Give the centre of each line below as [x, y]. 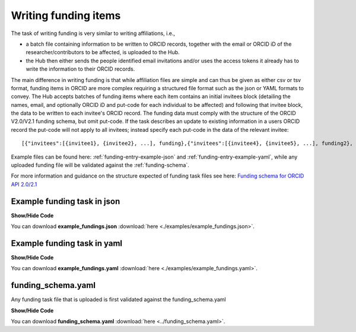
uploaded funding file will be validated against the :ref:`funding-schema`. [100, 165]
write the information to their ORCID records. [80, 69]
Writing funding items [66, 15]
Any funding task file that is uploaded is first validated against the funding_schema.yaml [118, 299]
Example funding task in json [66, 201]
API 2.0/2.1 [24, 184]
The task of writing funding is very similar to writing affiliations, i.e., [93, 33]
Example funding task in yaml [67, 243]
